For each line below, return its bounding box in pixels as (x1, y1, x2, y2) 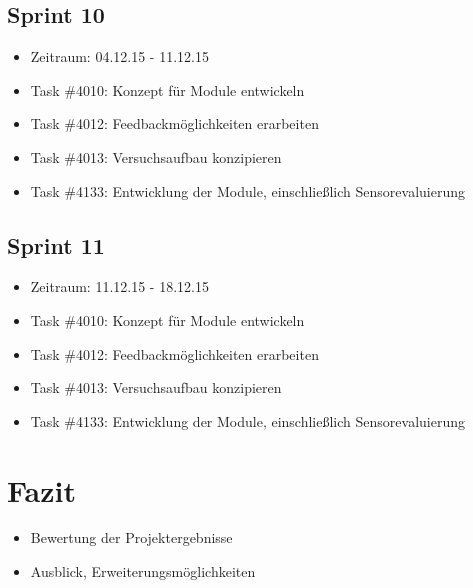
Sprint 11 (7, 229, 105, 260)
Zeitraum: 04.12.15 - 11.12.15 (30, 46, 209, 67)
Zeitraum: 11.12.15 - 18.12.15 (30, 276, 209, 297)
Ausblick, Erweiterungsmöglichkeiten (30, 561, 256, 582)
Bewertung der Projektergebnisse (30, 527, 233, 548)
